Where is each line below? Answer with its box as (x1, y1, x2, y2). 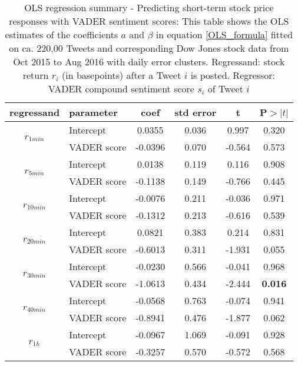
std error (174, 105, 217, 119)
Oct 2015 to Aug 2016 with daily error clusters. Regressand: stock (13, 55, 285, 68)
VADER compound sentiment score (48, 82, 194, 95)
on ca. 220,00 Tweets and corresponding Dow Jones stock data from (9, 41, 289, 55)
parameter (69, 105, 118, 119)
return (22, 68, 49, 82)
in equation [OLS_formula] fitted (155, 28, 293, 41)
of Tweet (207, 82, 243, 95)
